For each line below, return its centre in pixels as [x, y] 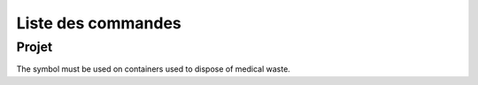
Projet [35, 47]
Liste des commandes [99, 23]
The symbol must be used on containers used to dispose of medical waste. [154, 69]
